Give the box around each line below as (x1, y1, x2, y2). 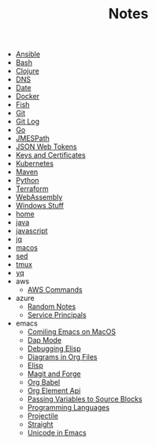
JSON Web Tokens (15, 142, 77, 151)
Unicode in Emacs (27, 428, 87, 438)
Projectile (27, 411, 59, 420)
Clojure (15, 67, 39, 76)
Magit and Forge (27, 369, 81, 378)
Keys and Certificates (15, 150, 86, 160)
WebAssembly (15, 192, 63, 202)
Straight (27, 420, 54, 429)
